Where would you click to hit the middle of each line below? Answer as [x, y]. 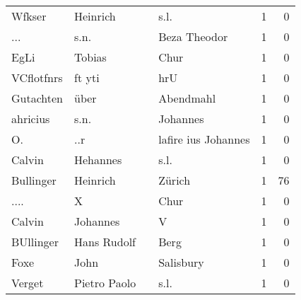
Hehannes [98, 160]
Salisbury [181, 262]
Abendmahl [187, 98]
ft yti [87, 77]
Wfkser [29, 16]
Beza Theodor [193, 36]
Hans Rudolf [105, 242]
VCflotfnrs [37, 77]
